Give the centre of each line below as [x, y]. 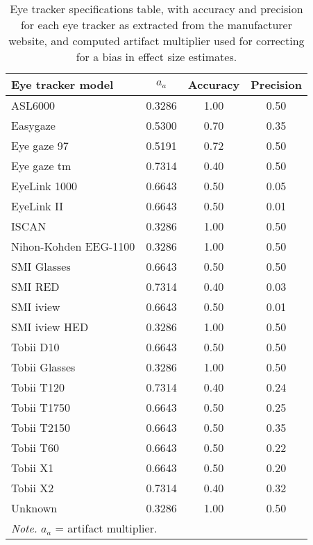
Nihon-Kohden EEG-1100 [73, 246]
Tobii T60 [35, 447]
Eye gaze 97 [40, 145]
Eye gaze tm [41, 166]
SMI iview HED [50, 327]
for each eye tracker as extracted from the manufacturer [156, 25]
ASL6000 [33, 105]
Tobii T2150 [41, 427]
